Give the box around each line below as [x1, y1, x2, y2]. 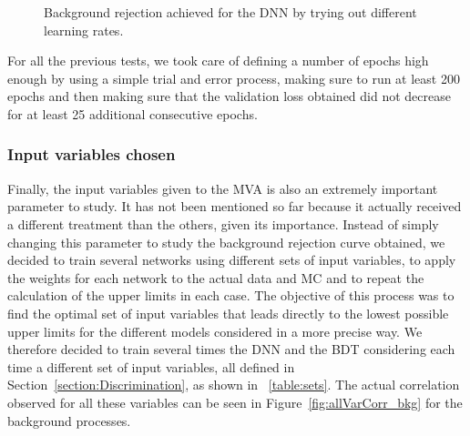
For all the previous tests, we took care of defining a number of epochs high [7, 51, 429, 70]
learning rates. [44, 20, 124, 39]
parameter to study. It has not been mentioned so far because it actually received [7, 197, 462, 216]
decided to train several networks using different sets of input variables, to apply [7, 250, 456, 269]
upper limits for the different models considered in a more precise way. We [7, 321, 423, 340]
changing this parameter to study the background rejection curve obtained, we [7, 232, 445, 251]
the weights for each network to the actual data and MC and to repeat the [7, 268, 424, 287]
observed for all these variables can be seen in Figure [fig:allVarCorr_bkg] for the [7, 392, 463, 411]
